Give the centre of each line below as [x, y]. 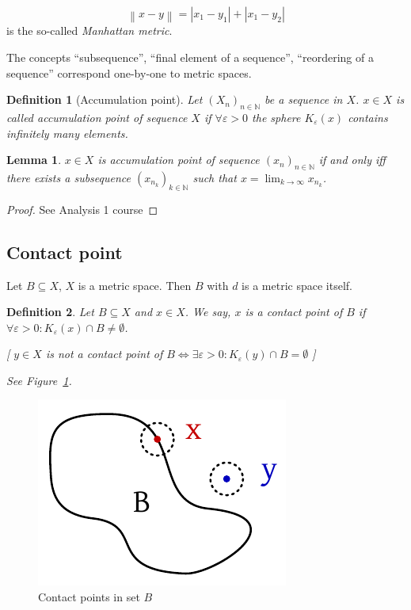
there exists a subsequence [68, 177]
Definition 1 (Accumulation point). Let [105, 99]
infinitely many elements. [67, 133]
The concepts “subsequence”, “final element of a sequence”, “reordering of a [190, 57]
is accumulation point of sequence [179, 160]
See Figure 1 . [39, 380]
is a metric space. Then [135, 285]
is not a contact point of [104, 354]
